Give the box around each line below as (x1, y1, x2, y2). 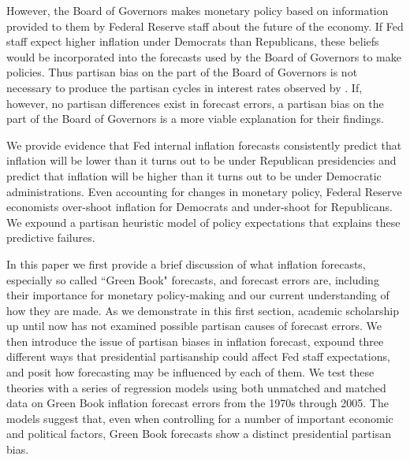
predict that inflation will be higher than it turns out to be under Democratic (6, 167, 382, 184)
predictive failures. (6, 229, 95, 246)
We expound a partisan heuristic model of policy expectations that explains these (6, 213, 401, 230)
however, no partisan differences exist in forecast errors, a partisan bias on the (6, 95, 384, 111)
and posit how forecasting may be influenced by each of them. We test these (6, 364, 375, 380)
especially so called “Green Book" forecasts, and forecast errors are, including (6, 271, 379, 287)
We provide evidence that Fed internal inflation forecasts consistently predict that (6, 136, 402, 153)
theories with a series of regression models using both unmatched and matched (6, 379, 386, 395)
